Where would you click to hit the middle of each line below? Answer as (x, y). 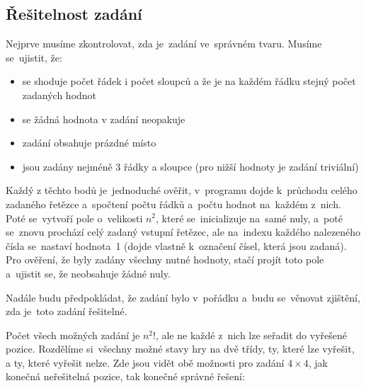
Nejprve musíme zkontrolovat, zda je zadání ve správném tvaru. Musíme (164, 44)
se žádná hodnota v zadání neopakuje (104, 119)
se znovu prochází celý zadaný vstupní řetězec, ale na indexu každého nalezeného (183, 232)
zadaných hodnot (59, 95)
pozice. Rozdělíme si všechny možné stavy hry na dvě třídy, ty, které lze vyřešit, (180, 349)
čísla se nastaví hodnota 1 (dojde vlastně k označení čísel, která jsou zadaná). (176, 245)
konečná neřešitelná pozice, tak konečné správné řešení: (125, 376)
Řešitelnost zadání (74, 14)
